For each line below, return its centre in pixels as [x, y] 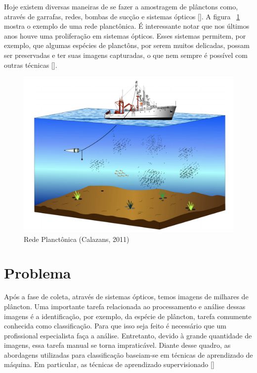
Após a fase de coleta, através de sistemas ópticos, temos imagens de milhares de [126, 297]
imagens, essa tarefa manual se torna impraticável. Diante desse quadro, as [117, 345]
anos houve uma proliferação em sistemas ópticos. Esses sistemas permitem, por [125, 35]
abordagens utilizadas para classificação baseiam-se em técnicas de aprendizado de [128, 354]
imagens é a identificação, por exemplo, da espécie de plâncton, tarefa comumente [128, 316]
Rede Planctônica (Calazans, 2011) [77, 239]
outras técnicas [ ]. [31, 65]
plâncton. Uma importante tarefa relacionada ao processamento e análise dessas [125, 306]
